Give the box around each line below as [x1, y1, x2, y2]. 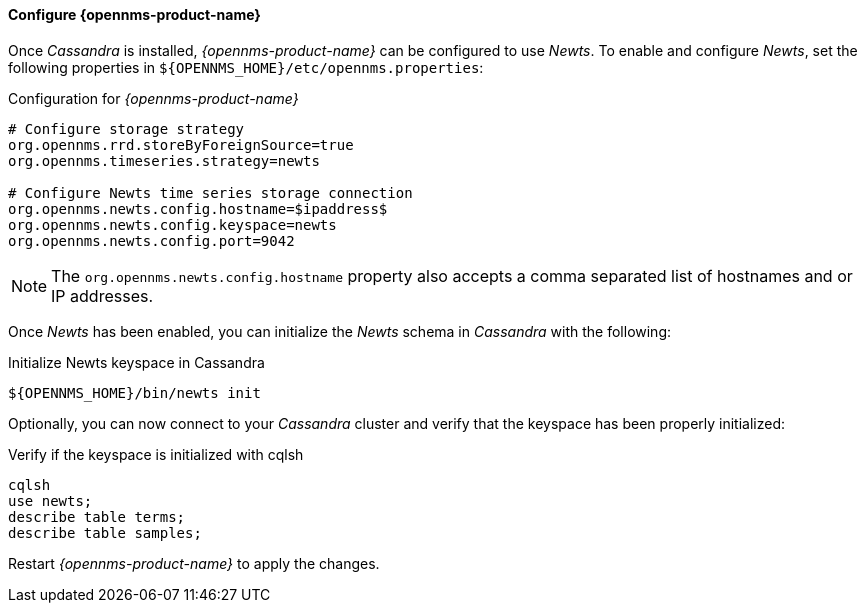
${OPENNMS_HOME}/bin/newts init [8, 384, 261, 401]
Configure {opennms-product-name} [8, 6, 261, 23]
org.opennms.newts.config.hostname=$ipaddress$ [8, 200, 388, 217]
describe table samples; [8, 524, 202, 541]
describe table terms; [8, 508, 186, 525]
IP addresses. [51, 285, 154, 306]
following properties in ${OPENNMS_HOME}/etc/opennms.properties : [8, 58, 484, 76]
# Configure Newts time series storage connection [8, 184, 413, 201]
